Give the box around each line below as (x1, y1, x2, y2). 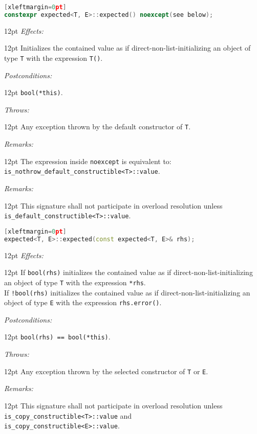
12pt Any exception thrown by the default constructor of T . (4, 121, 191, 132)
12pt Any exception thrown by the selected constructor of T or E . (4, 366, 208, 376)
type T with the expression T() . (4, 52, 103, 63)
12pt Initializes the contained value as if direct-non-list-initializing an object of (4, 42, 251, 53)
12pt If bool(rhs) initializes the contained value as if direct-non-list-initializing (4, 267, 253, 278)
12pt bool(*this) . (4, 87, 63, 98)
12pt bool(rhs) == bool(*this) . (4, 331, 111, 342)
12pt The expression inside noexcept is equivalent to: (4, 155, 172, 166)
